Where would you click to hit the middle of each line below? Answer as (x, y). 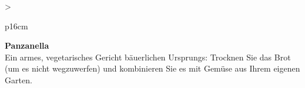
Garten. (19, 79)
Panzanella (27, 45)
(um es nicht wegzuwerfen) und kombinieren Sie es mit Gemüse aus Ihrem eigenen (152, 68)
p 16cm (16, 26)
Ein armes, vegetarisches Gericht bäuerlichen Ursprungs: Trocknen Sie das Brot (148, 57)
